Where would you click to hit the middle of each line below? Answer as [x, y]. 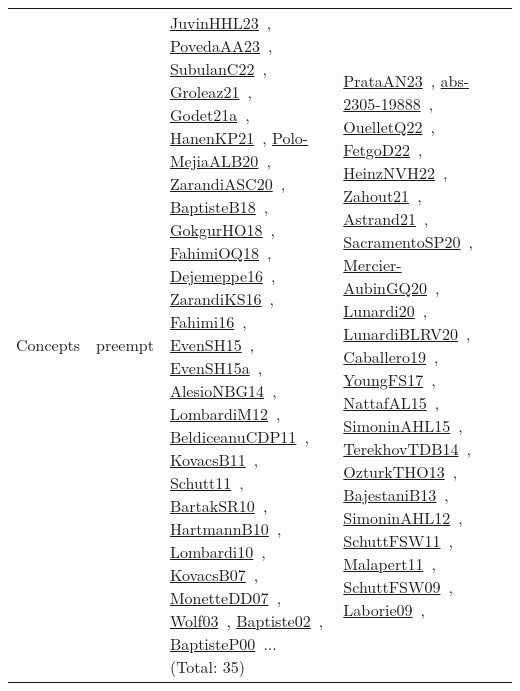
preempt [125, 344]
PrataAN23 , [389, 80]
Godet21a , [209, 114]
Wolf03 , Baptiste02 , [246, 620]
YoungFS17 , [389, 379]
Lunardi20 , [385, 310]
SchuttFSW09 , [398, 586]
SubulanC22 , [218, 68]
